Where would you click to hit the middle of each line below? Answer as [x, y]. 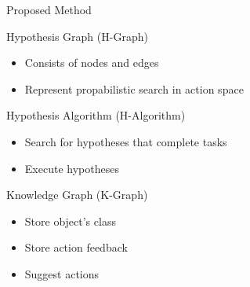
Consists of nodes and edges [92, 63]
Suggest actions [62, 273]
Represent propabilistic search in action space [134, 88]
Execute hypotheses [72, 168]
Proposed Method [49, 9]
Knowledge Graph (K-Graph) [77, 195]
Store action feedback [76, 247]
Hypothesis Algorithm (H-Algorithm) [96, 115]
